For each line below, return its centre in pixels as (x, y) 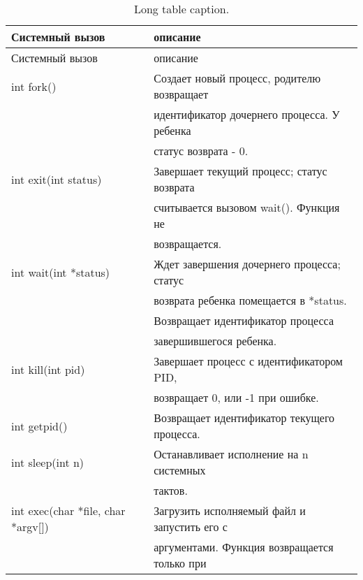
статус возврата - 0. (201, 151)
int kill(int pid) (48, 369)
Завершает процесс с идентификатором (248, 361)
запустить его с (191, 527)
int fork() (34, 86)
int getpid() (39, 426)
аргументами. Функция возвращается (244, 547)
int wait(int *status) (61, 272)
